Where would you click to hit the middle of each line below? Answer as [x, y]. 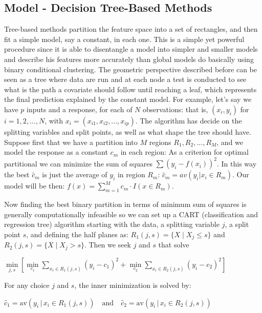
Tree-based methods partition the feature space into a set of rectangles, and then [131, 29]
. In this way [237, 163]
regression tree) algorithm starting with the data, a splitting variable [112, 224]
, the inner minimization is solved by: [133, 285]
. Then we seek [107, 245]
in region [131, 174]
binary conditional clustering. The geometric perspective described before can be [130, 69]
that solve [174, 245]
